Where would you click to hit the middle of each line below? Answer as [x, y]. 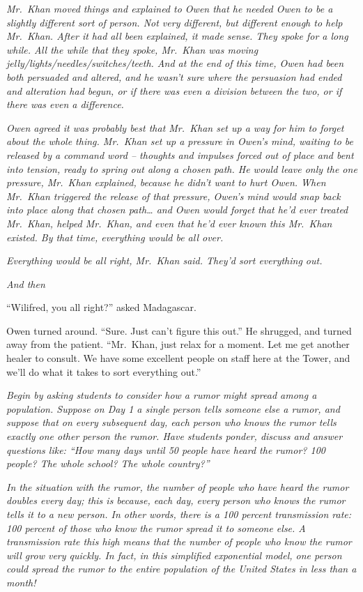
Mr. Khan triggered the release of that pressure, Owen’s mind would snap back [173, 196]
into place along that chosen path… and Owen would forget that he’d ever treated [177, 210]
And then [26, 283]
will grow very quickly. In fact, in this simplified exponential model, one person [174, 555]
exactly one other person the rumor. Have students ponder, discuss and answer [175, 436]
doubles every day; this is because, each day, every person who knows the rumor [176, 500]
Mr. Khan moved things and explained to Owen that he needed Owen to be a [170, 8]
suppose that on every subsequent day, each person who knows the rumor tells [171, 422]
